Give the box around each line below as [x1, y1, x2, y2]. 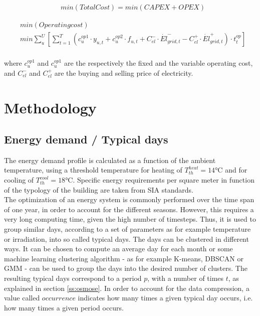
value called [4, 292, 40, 303]
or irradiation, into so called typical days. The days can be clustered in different [4, 233, 249, 244]
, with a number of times [147, 273, 224, 283]
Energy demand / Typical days [4, 131, 168, 147]
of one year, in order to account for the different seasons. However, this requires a [4, 204, 254, 214]
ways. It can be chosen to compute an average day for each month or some [4, 243, 233, 254]
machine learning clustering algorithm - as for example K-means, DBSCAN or [4, 253, 243, 263]
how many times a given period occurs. [4, 302, 124, 312]
